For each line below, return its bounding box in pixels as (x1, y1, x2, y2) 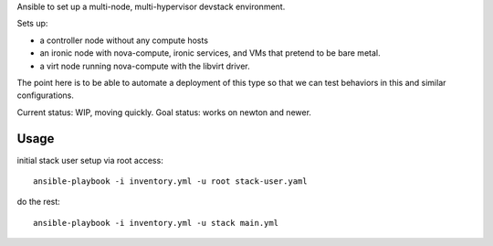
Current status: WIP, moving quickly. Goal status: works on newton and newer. (16, 106, 312, 118)
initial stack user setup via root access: (16, 155, 163, 166)
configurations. (16, 90, 75, 101)
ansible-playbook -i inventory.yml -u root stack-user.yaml (33, 176, 308, 187)
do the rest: (16, 197, 61, 208)
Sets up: (16, 18, 48, 29)
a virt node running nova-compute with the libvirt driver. (39, 60, 250, 71)
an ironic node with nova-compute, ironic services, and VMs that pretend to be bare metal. (39, 48, 381, 59)
